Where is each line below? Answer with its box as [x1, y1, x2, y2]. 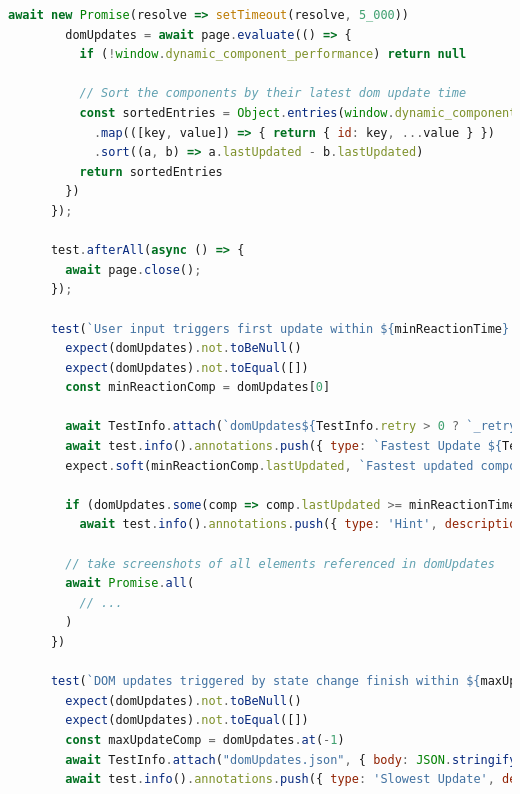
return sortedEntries [79, 164, 223, 179]
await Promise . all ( [65, 576, 195, 591]
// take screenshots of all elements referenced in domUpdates [65, 556, 495, 571]
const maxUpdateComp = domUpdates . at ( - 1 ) [65, 732, 345, 747]
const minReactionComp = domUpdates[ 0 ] [65, 380, 331, 395]
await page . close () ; [65, 262, 202, 277]
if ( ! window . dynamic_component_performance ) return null [79, 47, 467, 62]
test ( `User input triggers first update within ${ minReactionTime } [50, 321, 510, 336]
